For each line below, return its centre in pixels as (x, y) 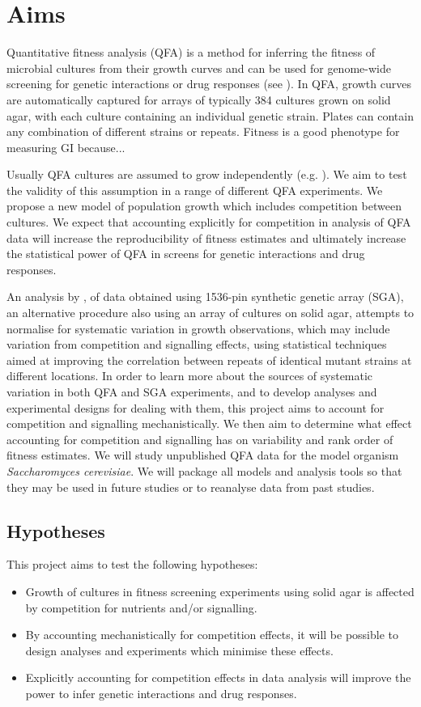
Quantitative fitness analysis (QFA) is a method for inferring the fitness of (191, 52)
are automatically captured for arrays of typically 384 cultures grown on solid (199, 99)
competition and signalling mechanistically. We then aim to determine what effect (209, 423)
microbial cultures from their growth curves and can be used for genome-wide (199, 68)
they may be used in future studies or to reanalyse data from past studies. (191, 487)
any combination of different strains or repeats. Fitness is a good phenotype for (203, 131)
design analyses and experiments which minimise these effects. (179, 650)
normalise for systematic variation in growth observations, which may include (198, 328)
